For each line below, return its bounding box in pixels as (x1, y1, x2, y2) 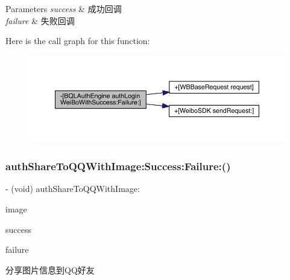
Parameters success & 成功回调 (5, 2, 122, 14)
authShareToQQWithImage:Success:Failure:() (5, 159, 231, 174)
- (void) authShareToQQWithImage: (5, 182, 140, 195)
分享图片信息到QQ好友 (5, 263, 95, 276)
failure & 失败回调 (5, 14, 75, 27)
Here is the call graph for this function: (5, 34, 150, 47)
